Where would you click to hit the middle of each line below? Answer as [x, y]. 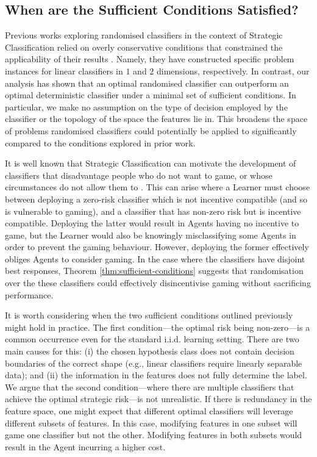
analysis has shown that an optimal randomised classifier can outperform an [147, 83]
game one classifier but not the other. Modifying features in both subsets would [154, 435]
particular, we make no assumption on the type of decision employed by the [146, 106]
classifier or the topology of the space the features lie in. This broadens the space [156, 119]
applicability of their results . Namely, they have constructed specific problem [150, 59]
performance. [29, 294]
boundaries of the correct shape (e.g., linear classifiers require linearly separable [154, 363]
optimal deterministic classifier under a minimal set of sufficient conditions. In [151, 95]
